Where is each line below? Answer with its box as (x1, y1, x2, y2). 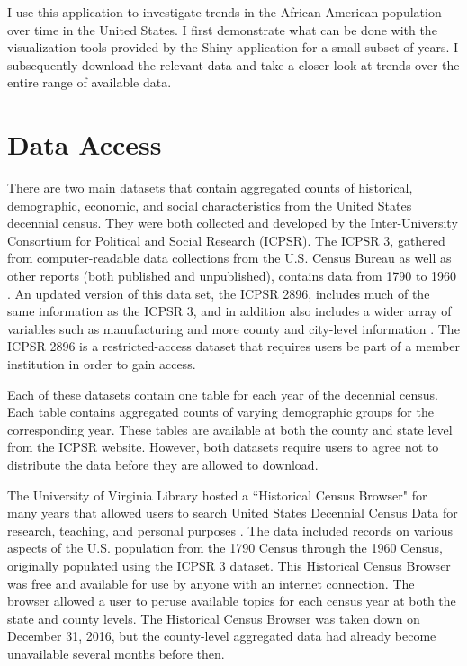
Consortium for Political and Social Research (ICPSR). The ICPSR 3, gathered (7, 230, 445, 249)
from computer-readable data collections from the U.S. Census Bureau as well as (7, 248, 452, 267)
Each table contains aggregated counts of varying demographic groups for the (7, 402, 434, 421)
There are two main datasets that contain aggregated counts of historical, (7, 178, 413, 197)
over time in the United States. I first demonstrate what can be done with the (7, 20, 437, 39)
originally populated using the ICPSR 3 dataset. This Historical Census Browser (7, 555, 451, 574)
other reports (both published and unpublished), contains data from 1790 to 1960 (7, 266, 457, 285)
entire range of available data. (7, 73, 172, 92)
